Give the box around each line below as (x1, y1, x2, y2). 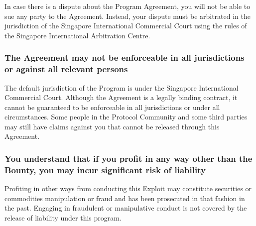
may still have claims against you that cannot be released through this (4, 121, 220, 131)
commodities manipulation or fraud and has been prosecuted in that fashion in (4, 193, 245, 203)
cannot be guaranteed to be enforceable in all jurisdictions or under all (4, 102, 220, 112)
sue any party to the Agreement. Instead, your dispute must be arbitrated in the (4, 10, 251, 21)
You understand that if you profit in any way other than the (4, 152, 253, 164)
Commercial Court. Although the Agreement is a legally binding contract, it (4, 92, 238, 103)
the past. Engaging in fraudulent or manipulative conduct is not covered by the (4, 203, 247, 213)
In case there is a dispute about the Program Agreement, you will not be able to (4, 1, 251, 11)
